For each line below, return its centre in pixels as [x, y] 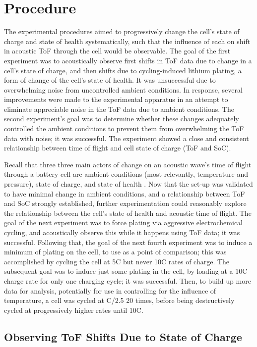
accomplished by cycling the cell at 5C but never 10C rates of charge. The [117, 261]
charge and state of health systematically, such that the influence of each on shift [127, 41]
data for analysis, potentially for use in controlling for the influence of [110, 290]
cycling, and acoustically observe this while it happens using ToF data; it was [122, 232]
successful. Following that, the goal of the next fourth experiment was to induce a [128, 242]
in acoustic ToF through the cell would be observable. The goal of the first [117, 51]
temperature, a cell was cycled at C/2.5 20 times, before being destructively [119, 300]
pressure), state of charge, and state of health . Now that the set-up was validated [128, 184]
